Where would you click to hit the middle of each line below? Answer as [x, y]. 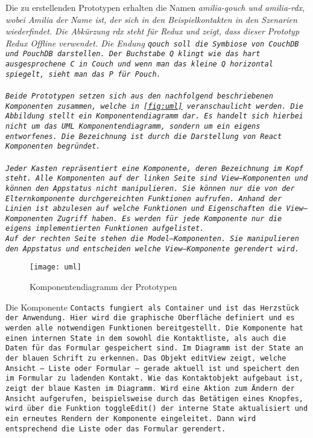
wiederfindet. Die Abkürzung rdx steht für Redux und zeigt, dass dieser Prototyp [153, 31]
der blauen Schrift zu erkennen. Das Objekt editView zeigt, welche [146, 358]
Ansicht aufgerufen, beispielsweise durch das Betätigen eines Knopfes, [154, 398]
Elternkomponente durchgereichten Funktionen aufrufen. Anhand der [144, 198]
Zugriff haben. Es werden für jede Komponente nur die [169, 218]
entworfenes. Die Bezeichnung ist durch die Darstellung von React [144, 136]
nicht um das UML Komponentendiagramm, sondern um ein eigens [133, 126]
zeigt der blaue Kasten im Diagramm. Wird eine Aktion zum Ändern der [150, 388]
